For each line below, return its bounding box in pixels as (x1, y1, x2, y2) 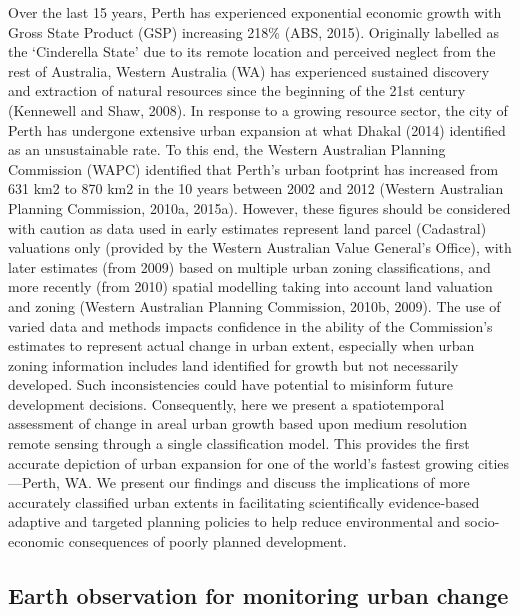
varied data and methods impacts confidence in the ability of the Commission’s (8, 315, 493, 336)
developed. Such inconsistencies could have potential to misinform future (8, 374, 453, 395)
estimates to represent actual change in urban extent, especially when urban (8, 335, 475, 356)
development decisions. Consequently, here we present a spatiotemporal (8, 393, 445, 414)
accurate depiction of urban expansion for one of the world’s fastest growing (8, 452, 474, 473)
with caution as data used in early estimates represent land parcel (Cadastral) (8, 217, 487, 238)
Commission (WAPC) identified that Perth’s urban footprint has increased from (8, 158, 499, 179)
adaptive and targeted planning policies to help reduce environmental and (8, 511, 461, 532)
